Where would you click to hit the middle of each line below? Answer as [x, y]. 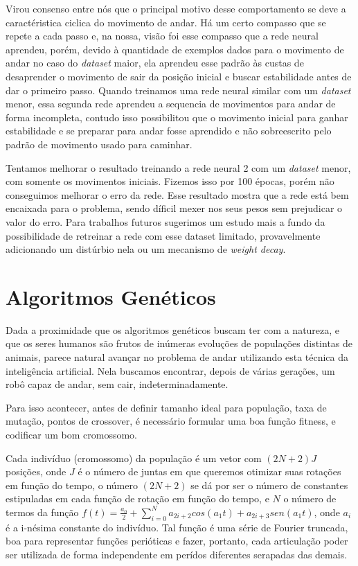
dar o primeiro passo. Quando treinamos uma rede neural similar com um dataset [178, 90]
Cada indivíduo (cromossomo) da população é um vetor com [134, 458]
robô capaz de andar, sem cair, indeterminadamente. [117, 384]
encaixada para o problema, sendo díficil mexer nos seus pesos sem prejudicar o [174, 208]
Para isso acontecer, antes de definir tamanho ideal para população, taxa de [166, 407]
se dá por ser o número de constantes [269, 485]
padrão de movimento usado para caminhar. [99, 144]
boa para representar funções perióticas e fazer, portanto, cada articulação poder [177, 541]
